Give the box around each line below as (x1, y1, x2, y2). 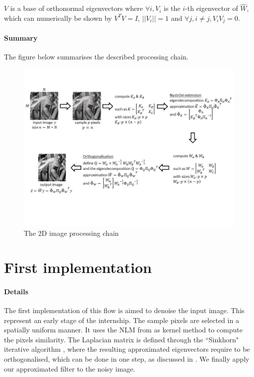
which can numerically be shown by (4, 12, 112, 23)
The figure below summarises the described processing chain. (4, 52, 189, 62)
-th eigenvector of (185, 3, 238, 13)
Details (4, 286, 29, 296)
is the (164, 3, 181, 13)
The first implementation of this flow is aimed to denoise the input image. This (4, 305, 245, 316)
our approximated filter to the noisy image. (4, 363, 135, 374)
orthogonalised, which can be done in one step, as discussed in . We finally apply (4, 353, 250, 364)
